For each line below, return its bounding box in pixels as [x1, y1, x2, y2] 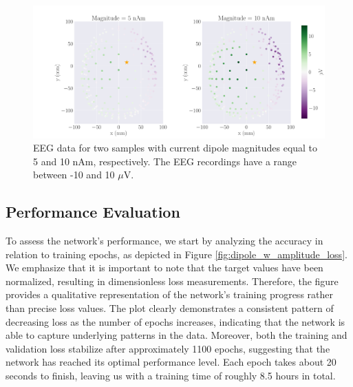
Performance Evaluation [6, 201, 180, 222]
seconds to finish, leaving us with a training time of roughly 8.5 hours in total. [6, 368, 336, 383]
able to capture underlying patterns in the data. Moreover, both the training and [6, 328, 347, 342]
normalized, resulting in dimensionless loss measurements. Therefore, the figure [6, 273, 339, 288]
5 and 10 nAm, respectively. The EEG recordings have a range [33, 154, 297, 168]
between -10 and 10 [33, 167, 115, 182]
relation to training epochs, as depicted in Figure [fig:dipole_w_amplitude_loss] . [6, 247, 347, 261]
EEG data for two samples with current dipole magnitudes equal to [33, 140, 318, 155]
